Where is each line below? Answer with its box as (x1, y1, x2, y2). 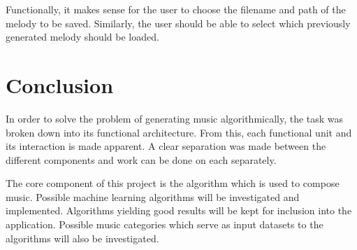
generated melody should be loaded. (6, 29, 159, 44)
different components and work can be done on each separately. (6, 152, 277, 167)
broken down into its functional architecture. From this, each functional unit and (6, 125, 352, 139)
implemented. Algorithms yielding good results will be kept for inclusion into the (6, 203, 352, 218)
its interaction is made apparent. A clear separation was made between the (6, 139, 326, 153)
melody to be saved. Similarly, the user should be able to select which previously (6, 15, 351, 30)
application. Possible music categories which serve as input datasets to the (6, 217, 323, 232)
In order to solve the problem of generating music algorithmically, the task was (6, 111, 344, 125)
